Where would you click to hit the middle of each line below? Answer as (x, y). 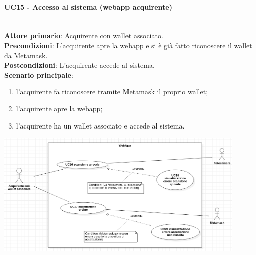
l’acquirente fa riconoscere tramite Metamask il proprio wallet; (112, 92)
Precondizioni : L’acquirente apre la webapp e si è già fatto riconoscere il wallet (128, 45)
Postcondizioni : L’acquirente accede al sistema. (79, 65)
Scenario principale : (39, 75)
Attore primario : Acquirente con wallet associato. (84, 35)
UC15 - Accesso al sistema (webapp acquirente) (88, 6)
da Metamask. (26, 55)
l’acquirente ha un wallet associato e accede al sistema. (100, 125)
